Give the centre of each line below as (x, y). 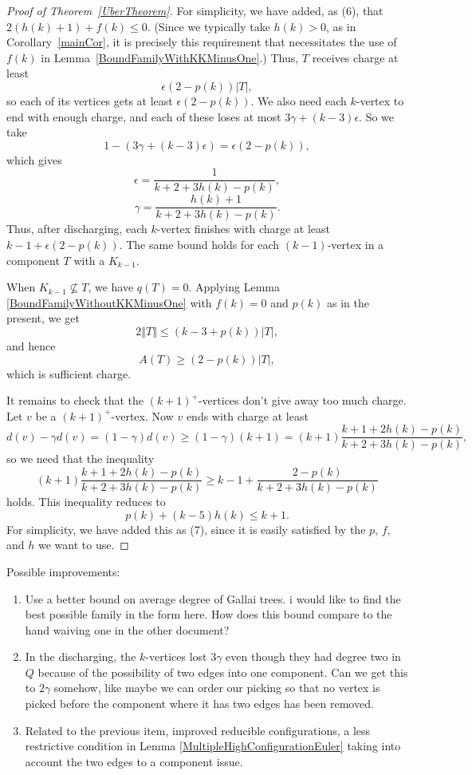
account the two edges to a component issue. (134, 761)
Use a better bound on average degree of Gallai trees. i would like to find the (213, 598)
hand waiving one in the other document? (127, 629)
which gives (34, 159)
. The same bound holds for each (199, 245)
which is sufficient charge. (69, 373)
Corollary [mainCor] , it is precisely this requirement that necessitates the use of (202, 42)
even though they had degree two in (313, 656)
